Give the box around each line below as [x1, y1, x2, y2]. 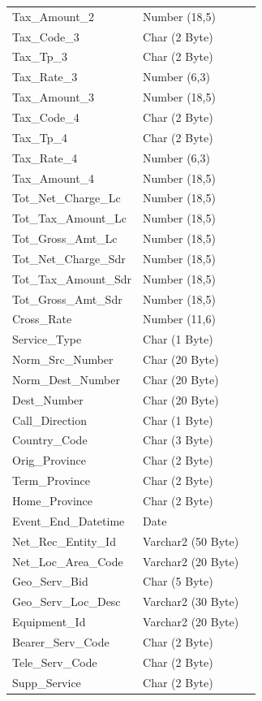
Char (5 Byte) [143, 573, 213, 590]
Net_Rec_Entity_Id [12, 532, 116, 549]
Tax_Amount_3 [12, 89, 95, 106]
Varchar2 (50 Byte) [143, 532, 239, 549]
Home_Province [12, 492, 93, 508]
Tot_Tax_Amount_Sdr [12, 270, 132, 287]
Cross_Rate [12, 310, 72, 327]
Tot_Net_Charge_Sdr [12, 249, 126, 266]
